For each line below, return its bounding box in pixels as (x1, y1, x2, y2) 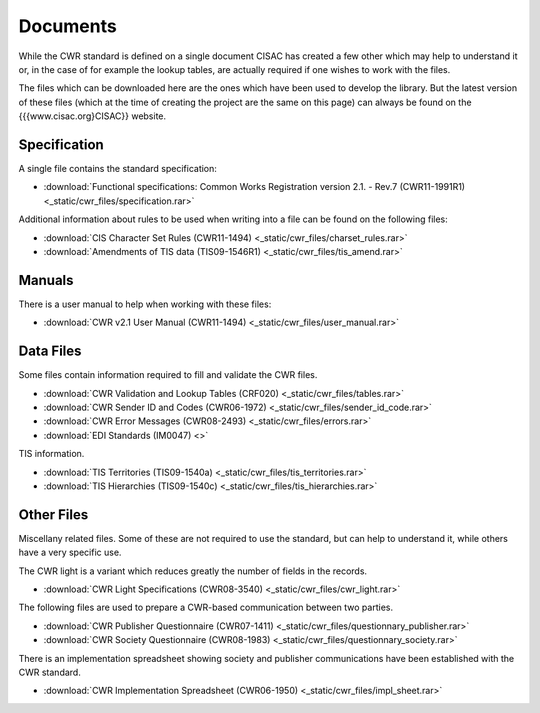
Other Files (18, 506, 89, 523)
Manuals (18, 271, 74, 289)
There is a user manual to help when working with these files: (18, 298, 272, 310)
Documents (18, 15, 117, 37)
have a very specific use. (18, 546, 122, 559)
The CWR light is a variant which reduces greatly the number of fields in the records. (18, 565, 368, 577)
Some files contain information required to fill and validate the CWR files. (18, 369, 318, 381)
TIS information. (18, 448, 85, 460)
